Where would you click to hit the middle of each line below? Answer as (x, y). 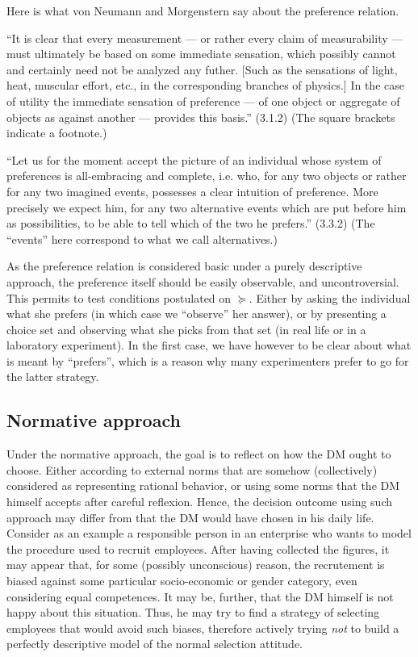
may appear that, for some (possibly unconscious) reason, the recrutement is (196, 565)
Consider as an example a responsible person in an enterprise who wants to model (209, 533)
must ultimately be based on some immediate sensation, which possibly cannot (201, 54)
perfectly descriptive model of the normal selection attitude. (155, 644)
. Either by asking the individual (330, 297)
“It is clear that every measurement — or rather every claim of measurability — (205, 38)
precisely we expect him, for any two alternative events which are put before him (207, 207)
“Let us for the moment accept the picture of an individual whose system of (194, 159)
